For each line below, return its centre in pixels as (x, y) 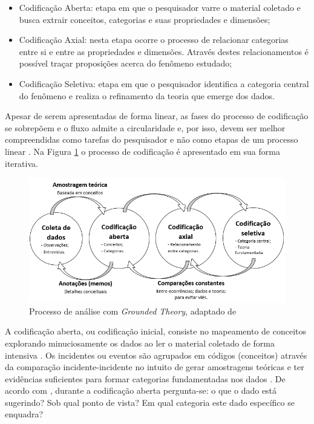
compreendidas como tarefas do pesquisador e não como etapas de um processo (152, 139)
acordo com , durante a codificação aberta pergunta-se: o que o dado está (141, 390)
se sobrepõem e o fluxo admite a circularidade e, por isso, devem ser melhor (145, 127)
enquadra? (24, 414)
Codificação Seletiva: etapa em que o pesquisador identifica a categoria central (164, 83)
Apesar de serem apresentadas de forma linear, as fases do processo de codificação (157, 116)
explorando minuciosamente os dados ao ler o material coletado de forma (140, 343)
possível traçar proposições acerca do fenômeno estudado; (126, 63)
